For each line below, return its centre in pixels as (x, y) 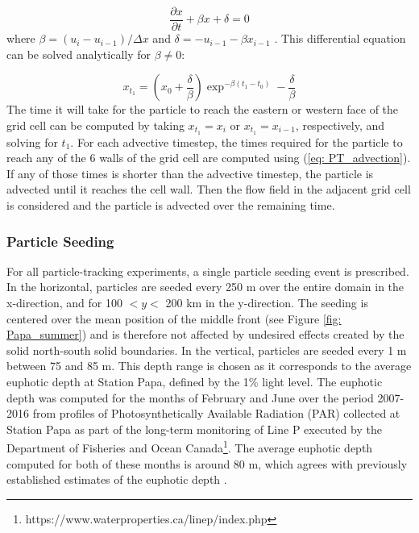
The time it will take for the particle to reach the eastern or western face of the (203, 109)
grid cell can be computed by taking (95, 125)
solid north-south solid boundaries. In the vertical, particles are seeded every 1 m (207, 350)
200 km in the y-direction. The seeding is (267, 303)
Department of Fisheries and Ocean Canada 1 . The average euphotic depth (190, 447)
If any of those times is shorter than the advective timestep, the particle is (190, 173)
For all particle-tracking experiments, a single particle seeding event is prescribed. (208, 271)
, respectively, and (340, 125)
